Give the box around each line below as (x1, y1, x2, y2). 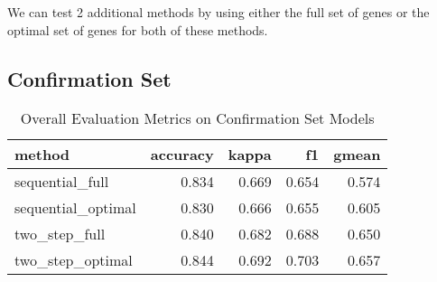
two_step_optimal (14, 249, 133, 271)
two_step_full (14, 223, 106, 245)
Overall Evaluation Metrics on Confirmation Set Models (20, 108, 375, 129)
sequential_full (14, 171, 109, 193)
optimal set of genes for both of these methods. (7, 20, 268, 39)
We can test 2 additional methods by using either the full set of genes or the (7, 3, 430, 21)
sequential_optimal (14, 197, 136, 219)
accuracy (150, 144, 214, 165)
